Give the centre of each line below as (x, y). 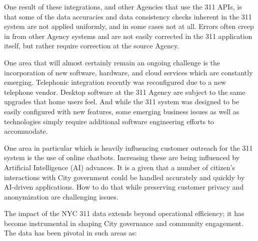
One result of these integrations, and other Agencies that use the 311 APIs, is (123, 6)
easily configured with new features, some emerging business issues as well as (122, 111)
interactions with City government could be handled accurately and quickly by (124, 177)
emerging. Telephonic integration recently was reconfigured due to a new (115, 82)
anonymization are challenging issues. (61, 196)
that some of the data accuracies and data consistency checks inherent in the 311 (128, 16)
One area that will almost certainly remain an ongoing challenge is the (112, 62)
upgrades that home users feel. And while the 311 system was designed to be (121, 102)
